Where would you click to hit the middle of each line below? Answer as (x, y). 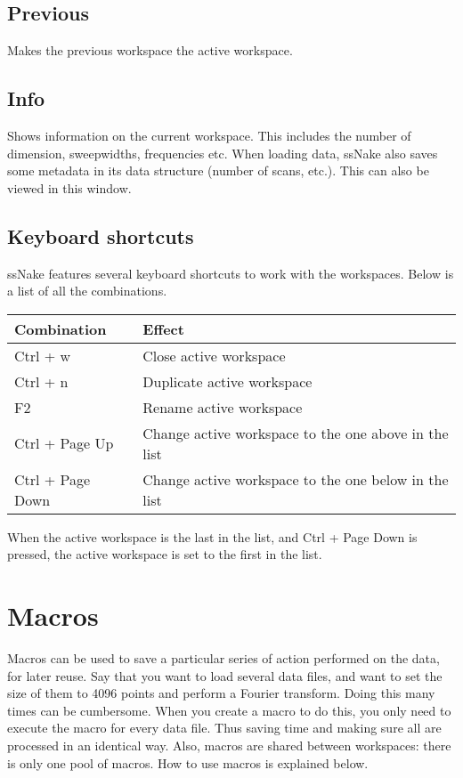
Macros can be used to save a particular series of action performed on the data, (223, 658)
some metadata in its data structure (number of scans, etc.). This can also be (218, 170)
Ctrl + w (43, 355)
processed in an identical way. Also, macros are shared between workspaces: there (229, 746)
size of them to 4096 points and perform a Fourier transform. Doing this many (221, 693)
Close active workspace (214, 355)
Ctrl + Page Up (64, 443)
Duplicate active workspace (227, 381)
